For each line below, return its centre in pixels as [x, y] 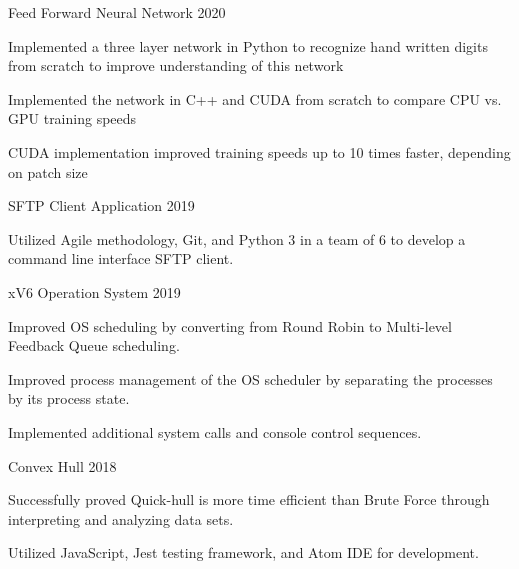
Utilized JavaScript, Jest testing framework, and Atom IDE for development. [243, 552]
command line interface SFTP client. [121, 258]
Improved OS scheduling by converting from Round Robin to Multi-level [230, 325]
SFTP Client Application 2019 [101, 205]
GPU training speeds [72, 118]
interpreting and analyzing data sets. [121, 518]
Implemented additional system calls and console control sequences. [215, 431]
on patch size [48, 171]
